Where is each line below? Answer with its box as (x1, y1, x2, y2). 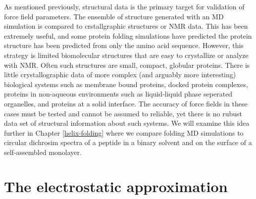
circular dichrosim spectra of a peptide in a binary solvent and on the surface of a (4, 137, 252, 148)
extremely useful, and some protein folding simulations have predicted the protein (4, 30, 252, 41)
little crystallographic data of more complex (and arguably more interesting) (4, 69, 236, 80)
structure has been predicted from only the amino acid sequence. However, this (4, 40, 244, 50)
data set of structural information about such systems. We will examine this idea (4, 118, 250, 128)
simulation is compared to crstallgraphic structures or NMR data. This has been (4, 21, 248, 31)
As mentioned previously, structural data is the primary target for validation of (4, 1, 245, 11)
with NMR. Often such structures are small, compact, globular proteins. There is (4, 59, 250, 70)
